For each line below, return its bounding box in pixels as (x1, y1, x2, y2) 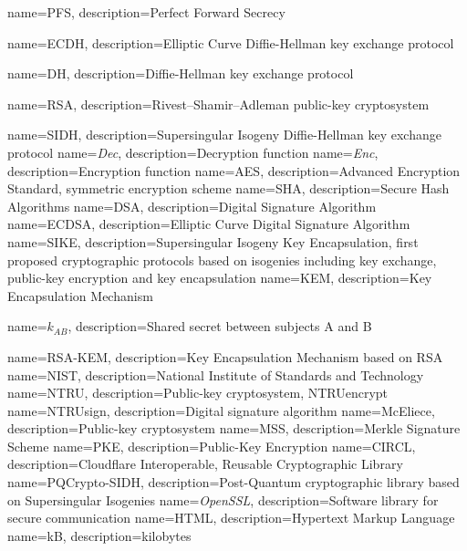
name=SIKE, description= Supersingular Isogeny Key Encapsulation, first (7, 232, 419, 251)
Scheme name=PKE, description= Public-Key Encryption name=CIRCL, (7, 436, 416, 455)
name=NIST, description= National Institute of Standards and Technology (7, 365, 424, 384)
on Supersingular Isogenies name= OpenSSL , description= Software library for (7, 490, 439, 509)
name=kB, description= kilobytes (7, 525, 192, 545)
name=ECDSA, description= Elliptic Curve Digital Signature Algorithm (7, 214, 410, 234)
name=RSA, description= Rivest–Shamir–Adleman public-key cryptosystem (7, 94, 430, 113)
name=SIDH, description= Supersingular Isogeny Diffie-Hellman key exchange (7, 125, 441, 144)
